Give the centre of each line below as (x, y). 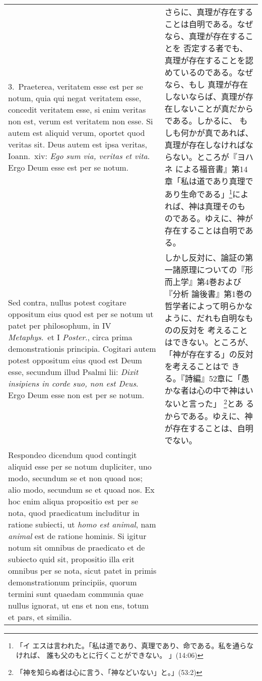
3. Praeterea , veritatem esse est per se (76, 87)
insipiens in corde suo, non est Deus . (73, 383)
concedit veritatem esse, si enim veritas (77, 110)
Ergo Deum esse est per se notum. (69, 168)
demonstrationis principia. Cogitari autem (82, 348)
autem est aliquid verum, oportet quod (77, 133)
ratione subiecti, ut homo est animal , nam (82, 524)
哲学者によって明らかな (209, 306)
